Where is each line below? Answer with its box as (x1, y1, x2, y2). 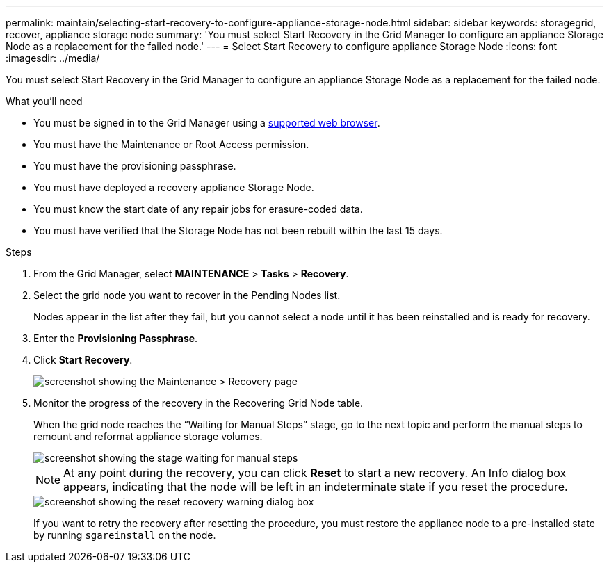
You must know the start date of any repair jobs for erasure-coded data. (33, 203, 363, 215)
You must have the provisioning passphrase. (33, 160, 236, 172)
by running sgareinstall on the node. (33, 529, 216, 541)
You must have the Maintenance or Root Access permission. (33, 138, 309, 150)
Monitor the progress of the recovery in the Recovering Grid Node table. (33, 397, 364, 409)
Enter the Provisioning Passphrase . (33, 332, 198, 344)
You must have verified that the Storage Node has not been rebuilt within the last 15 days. (33, 225, 443, 236)
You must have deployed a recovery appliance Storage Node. (33, 181, 314, 193)
